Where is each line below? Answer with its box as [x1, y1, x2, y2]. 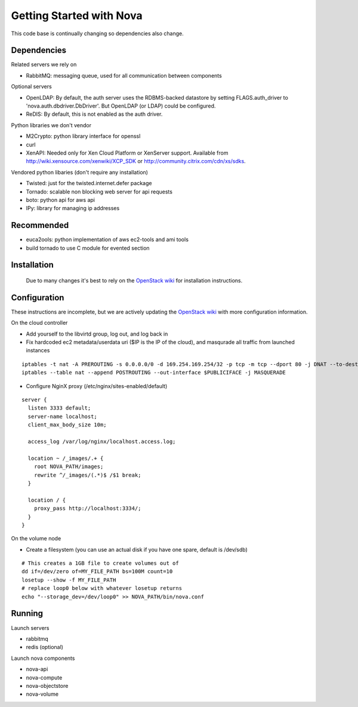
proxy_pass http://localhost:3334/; [33, 505, 141, 512]
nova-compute [26, 674, 63, 681]
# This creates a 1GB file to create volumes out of [21, 560, 179, 567]
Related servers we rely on [11, 61, 77, 68]
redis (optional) [26, 644, 64, 651]
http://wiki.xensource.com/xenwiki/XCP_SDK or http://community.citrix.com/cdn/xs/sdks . [26, 158, 246, 165]
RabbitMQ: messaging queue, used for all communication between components [26, 72, 222, 79]
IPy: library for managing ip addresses [26, 205, 120, 212]
